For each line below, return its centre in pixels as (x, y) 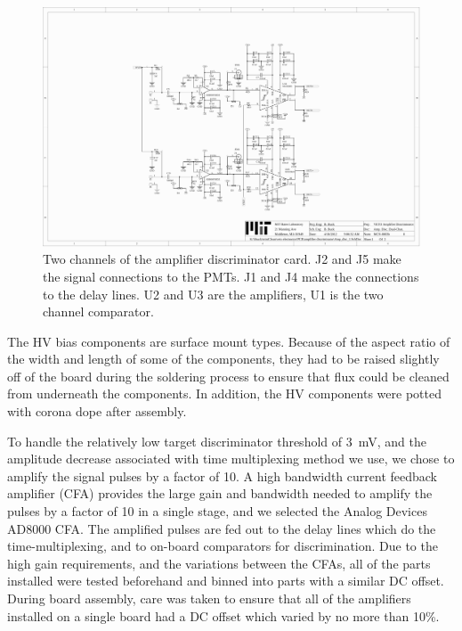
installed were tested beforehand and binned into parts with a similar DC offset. (226, 581)
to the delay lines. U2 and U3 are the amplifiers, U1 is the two (213, 294)
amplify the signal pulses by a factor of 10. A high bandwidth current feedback (222, 475)
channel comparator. (98, 311)
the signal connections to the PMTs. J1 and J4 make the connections (231, 276)
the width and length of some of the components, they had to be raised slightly (223, 359)
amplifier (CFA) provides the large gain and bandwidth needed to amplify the (220, 493)
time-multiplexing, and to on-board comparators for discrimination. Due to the (223, 546)
